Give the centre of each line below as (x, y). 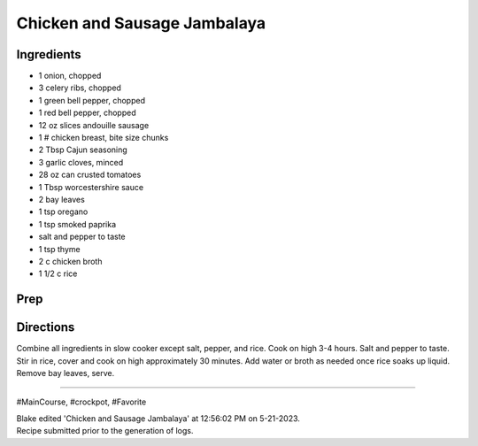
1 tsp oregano (63, 211)
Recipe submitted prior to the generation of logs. (105, 431)
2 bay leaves (62, 199)
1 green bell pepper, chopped (92, 100)
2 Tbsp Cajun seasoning (83, 150)
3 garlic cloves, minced (81, 162)
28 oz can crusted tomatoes (90, 175)
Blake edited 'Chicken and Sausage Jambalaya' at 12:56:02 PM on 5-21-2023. (158, 418)
